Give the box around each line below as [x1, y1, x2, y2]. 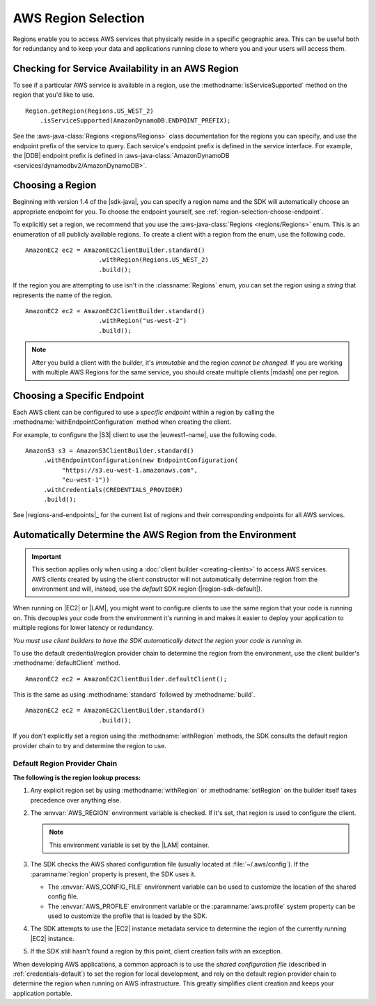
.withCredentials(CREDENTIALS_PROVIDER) [43, 486, 184, 493]
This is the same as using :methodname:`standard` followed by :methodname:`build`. [13, 690, 256, 699]
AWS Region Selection [13, 10, 146, 26]
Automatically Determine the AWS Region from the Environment [13, 529, 297, 541]
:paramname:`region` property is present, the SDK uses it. [30, 870, 196, 878]
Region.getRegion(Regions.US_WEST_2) [25, 106, 155, 115]
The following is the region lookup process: [13, 773, 141, 782]
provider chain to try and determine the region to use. [13, 741, 167, 750]
